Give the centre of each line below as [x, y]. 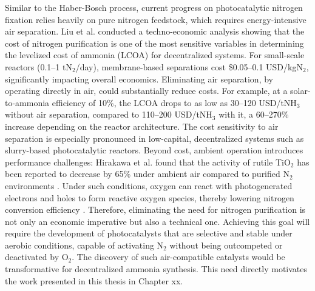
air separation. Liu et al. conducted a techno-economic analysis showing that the [155, 31]
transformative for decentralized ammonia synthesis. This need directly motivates [156, 269]
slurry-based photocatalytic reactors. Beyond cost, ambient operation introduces [154, 150]
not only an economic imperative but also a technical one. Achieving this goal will [157, 221]
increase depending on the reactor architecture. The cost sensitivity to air [142, 126]
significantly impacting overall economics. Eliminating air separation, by [139, 79]
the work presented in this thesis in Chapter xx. [94, 280]
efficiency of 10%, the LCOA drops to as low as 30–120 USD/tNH [174, 102]
